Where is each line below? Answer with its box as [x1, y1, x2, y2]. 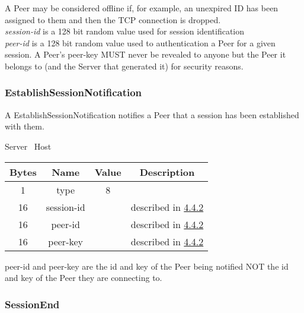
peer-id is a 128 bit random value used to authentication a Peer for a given [5, 36, 276, 49]
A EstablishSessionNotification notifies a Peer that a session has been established [5, 108, 299, 121]
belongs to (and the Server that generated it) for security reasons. [5, 59, 244, 72]
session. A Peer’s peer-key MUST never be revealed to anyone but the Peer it [5, 48, 286, 61]
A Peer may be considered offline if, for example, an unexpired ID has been [5, 2, 279, 14]
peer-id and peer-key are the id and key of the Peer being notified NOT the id [5, 260, 289, 272]
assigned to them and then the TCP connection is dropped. [5, 13, 221, 26]
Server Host [5, 140, 52, 152]
